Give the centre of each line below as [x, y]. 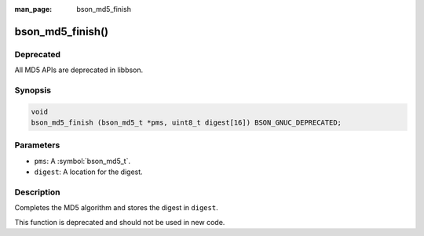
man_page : [33, 9]
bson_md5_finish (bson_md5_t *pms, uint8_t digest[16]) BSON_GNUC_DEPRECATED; [186, 123]
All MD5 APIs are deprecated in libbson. [79, 70]
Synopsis [33, 90]
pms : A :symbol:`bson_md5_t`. [82, 161]
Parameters [37, 145]
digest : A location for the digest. [88, 172]
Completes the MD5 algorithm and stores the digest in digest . [117, 208]
